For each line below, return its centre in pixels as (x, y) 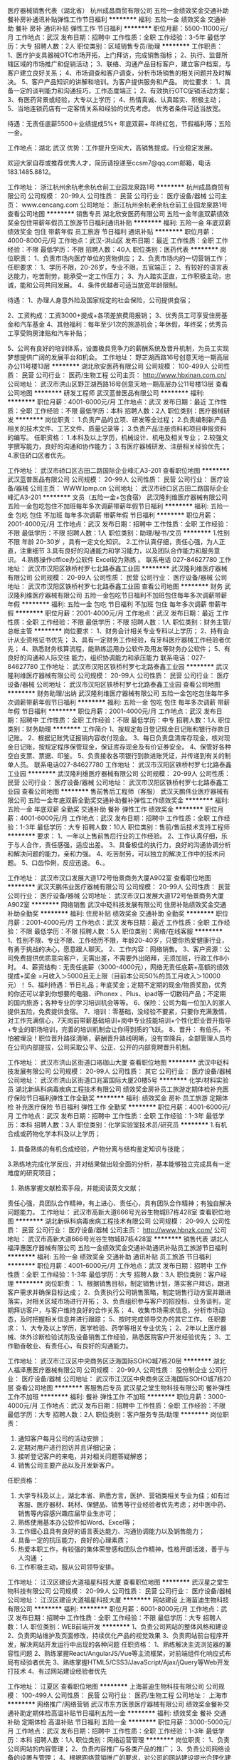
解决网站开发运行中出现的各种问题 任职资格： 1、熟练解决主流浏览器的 (122, 1644)
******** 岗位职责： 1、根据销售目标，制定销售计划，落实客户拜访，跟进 (123, 1283)
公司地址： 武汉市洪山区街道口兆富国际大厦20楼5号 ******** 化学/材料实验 (118, 1080)
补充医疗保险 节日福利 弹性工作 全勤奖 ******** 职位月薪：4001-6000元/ (123, 1107)
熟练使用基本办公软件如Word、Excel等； (77, 1522)
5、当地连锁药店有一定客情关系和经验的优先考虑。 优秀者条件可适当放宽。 (116, 108)
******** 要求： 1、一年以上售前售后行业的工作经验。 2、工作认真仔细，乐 (117, 836)
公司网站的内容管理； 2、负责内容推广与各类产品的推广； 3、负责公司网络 (116, 1749)
